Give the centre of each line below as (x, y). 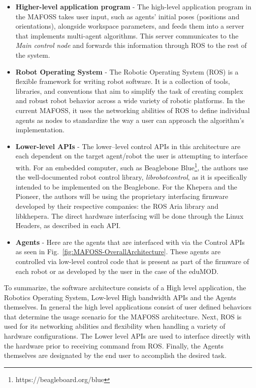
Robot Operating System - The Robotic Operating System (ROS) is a (127, 71)
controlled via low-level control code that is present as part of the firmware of (132, 261)
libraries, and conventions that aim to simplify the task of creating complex (129, 91)
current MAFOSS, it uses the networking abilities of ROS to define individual (133, 110)
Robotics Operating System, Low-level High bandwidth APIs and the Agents (120, 297)
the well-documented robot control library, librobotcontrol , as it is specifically (131, 177)
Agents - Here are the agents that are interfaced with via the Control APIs (130, 242)
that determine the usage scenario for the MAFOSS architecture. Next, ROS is (123, 316)
